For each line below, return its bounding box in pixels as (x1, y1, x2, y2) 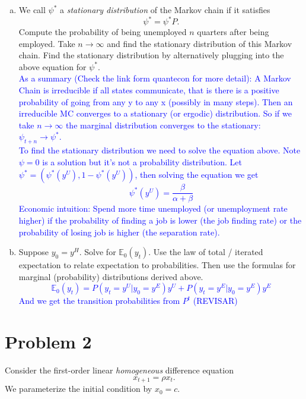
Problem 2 (5, 329, 92, 354)
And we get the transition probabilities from (18, 294, 180, 307)
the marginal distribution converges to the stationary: (65, 118, 261, 131)
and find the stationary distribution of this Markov (107, 37, 292, 49)
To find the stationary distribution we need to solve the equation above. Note (18, 144, 301, 156)
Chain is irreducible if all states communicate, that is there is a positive (18, 84, 279, 96)
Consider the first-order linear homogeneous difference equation (5, 364, 234, 376)
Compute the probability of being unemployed (18, 26, 187, 38)
